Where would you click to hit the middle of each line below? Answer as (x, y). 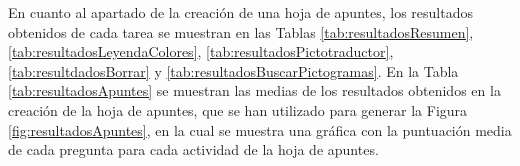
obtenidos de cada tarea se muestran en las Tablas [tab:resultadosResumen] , (241, 31)
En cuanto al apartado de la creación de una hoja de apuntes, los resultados (240, 12)
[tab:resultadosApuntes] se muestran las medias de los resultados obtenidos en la (254, 90)
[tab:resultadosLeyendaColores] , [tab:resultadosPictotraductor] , (201, 51)
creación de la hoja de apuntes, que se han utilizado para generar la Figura (238, 109)
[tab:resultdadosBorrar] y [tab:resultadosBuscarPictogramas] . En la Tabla (233, 70)
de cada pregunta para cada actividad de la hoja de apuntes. (193, 149)
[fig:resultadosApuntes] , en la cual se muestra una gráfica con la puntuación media (260, 129)
